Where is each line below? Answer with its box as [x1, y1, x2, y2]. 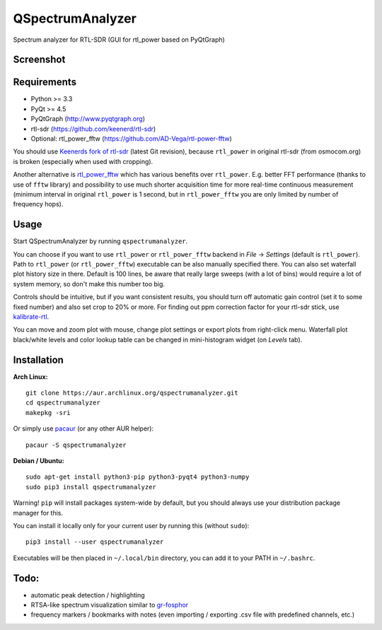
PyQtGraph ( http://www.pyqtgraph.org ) [30, 115, 145, 123]
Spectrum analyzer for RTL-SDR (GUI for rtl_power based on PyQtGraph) [13, 35, 226, 44]
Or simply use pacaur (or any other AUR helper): [13, 424, 154, 433]
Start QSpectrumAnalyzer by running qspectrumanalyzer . [13, 237, 188, 245]
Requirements [13, 76, 77, 88]
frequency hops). [13, 200, 64, 209]
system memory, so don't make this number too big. [13, 279, 166, 288]
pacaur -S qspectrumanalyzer [25, 441, 127, 449]
